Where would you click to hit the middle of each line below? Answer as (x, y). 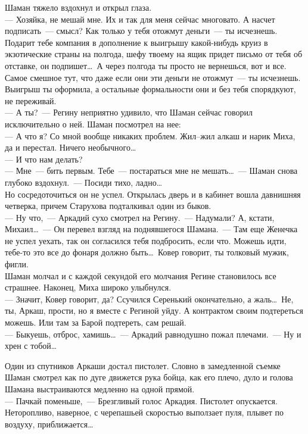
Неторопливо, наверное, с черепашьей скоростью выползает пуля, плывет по (144, 412)
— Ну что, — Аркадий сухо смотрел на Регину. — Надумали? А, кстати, (140, 217)
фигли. (17, 264)
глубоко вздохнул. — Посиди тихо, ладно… (84, 182)
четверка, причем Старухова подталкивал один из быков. (108, 206)
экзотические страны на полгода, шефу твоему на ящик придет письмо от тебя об (154, 54)
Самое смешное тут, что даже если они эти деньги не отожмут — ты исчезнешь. (153, 77)
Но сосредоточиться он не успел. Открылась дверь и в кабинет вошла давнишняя (153, 194)
